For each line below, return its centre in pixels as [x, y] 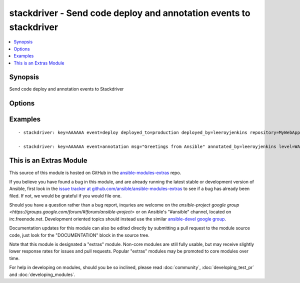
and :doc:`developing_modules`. [42, 274]
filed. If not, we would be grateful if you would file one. [65, 195]
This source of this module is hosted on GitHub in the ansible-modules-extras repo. [95, 172]
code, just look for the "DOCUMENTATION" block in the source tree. [79, 235]
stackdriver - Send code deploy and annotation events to [130, 13]
